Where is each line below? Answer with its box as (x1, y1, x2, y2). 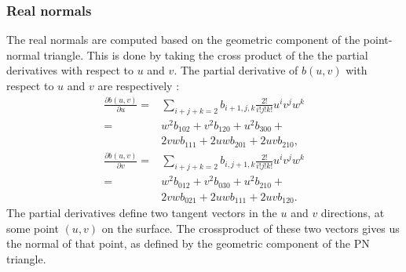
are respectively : (97, 78, 180, 93)
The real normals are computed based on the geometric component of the (6, 31, 360, 48)
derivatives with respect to (6, 62, 134, 78)
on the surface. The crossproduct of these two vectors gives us (101, 219, 400, 236)
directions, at (320, 205, 385, 221)
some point (6, 219, 59, 236)
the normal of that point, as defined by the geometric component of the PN (6, 235, 370, 252)
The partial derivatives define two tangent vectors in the (6, 205, 277, 221)
